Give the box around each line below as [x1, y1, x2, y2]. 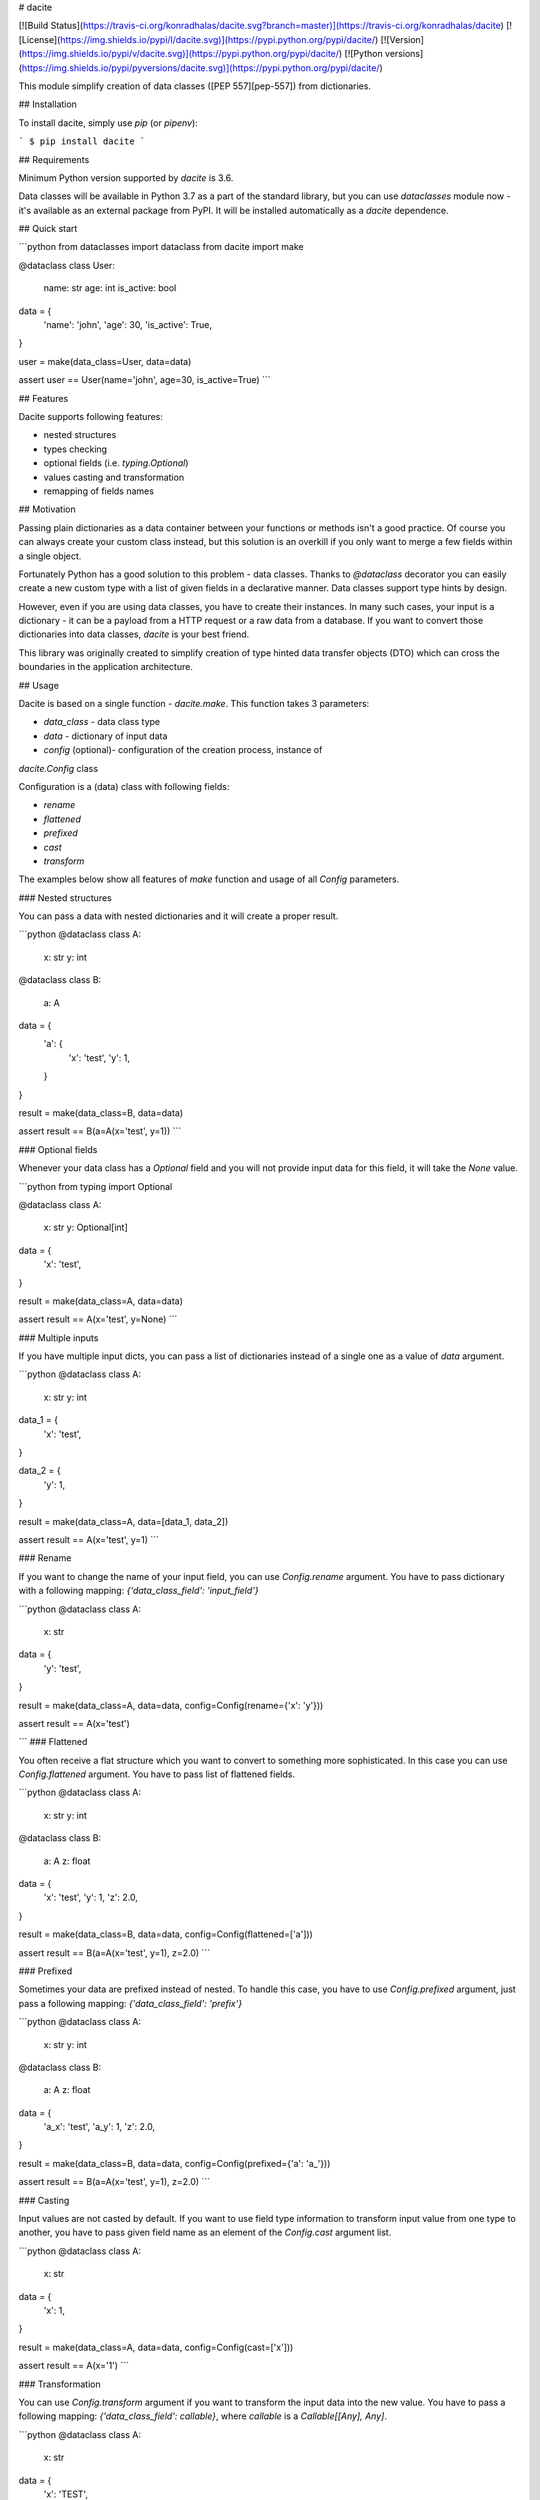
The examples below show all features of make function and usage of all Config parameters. [18, 873, 400, 885]
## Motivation [18, 503, 76, 515]
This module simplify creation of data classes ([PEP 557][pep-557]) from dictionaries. [18, 80, 372, 92]
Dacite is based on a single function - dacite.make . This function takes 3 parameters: [18, 698, 370, 710]
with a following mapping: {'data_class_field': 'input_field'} [18, 1585, 259, 1597]
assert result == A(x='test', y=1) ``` [18, 1533, 160, 1545]
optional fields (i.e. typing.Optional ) [43, 457, 189, 469]
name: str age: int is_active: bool [43, 282, 177, 294]
